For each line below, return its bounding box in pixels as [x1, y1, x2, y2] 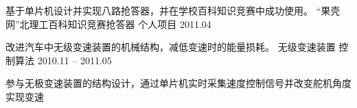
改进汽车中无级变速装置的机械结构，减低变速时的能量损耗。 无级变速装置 [5, 40, 336, 54]
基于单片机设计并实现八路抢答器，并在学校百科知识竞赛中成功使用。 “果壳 [5, 3, 341, 17]
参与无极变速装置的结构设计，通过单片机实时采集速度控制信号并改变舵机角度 [5, 76, 352, 90]
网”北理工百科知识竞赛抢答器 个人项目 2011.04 [5, 16, 211, 31]
